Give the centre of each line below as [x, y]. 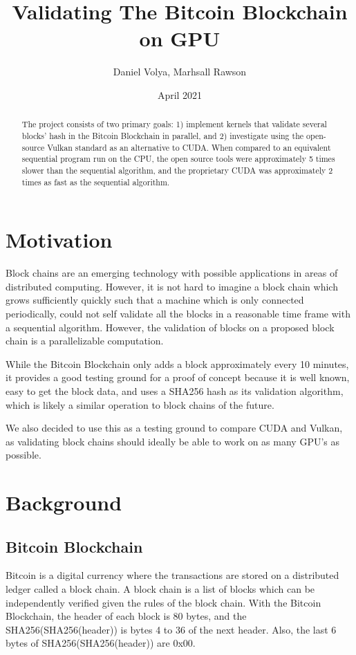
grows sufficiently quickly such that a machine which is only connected [155, 300]
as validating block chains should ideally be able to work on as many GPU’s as [173, 441]
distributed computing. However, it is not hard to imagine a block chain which [172, 286]
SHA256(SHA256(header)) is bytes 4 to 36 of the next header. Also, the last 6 [171, 629]
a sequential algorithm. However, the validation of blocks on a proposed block [170, 327]
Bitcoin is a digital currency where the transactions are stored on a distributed [172, 575]
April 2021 [180, 94]
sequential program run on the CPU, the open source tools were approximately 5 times [178, 159]
